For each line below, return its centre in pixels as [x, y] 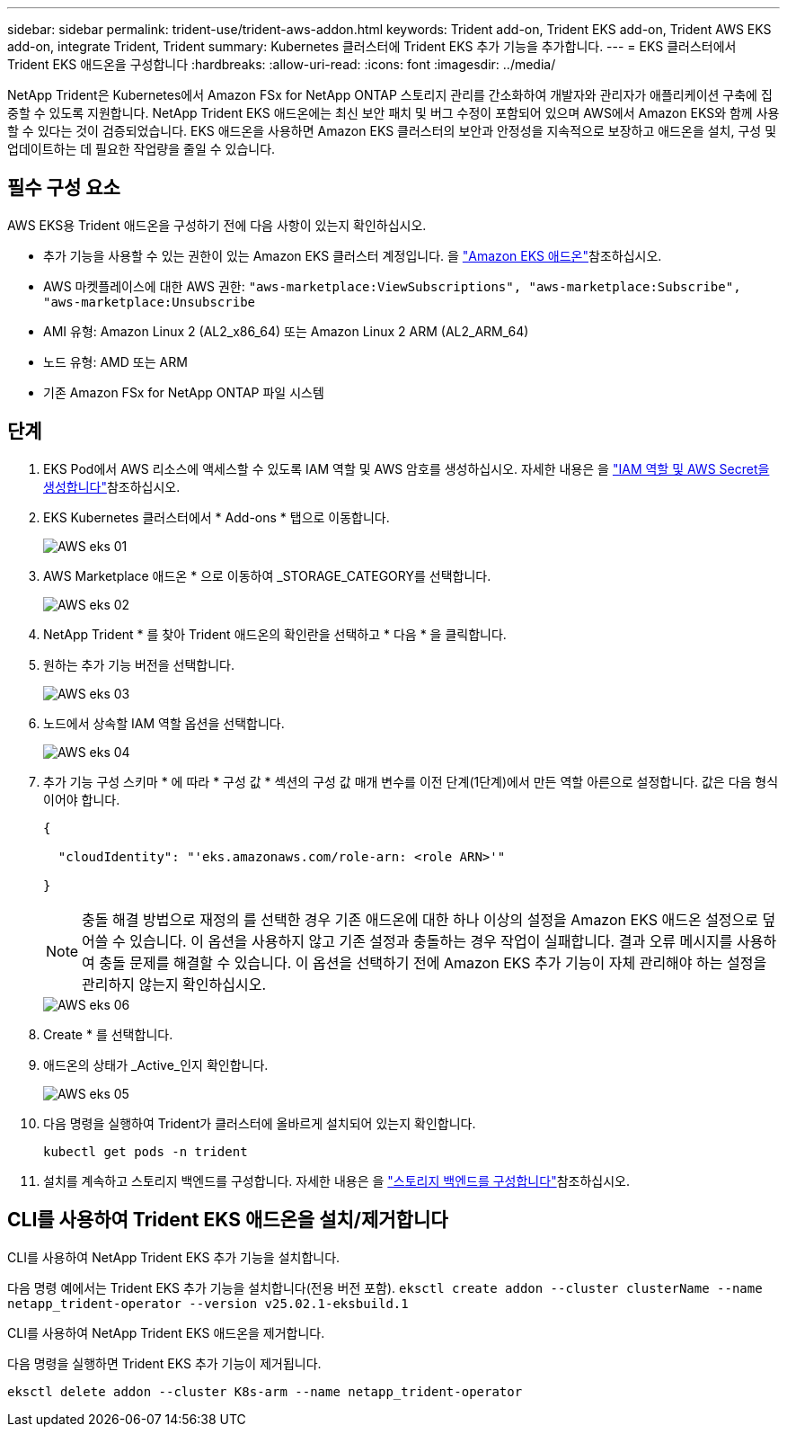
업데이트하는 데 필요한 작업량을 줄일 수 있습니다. [141, 149]
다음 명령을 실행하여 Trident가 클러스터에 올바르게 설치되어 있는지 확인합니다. [260, 1123]
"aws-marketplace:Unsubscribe [150, 302]
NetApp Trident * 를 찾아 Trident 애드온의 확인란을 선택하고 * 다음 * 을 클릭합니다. [275, 634]
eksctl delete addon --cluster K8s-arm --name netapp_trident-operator [265, 1391]
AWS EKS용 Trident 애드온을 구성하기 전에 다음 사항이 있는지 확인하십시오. [217, 225]
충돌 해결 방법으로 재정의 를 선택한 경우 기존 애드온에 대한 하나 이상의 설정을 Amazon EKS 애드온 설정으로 [420, 919]
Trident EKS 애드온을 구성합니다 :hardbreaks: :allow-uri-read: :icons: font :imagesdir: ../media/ [282, 64]
